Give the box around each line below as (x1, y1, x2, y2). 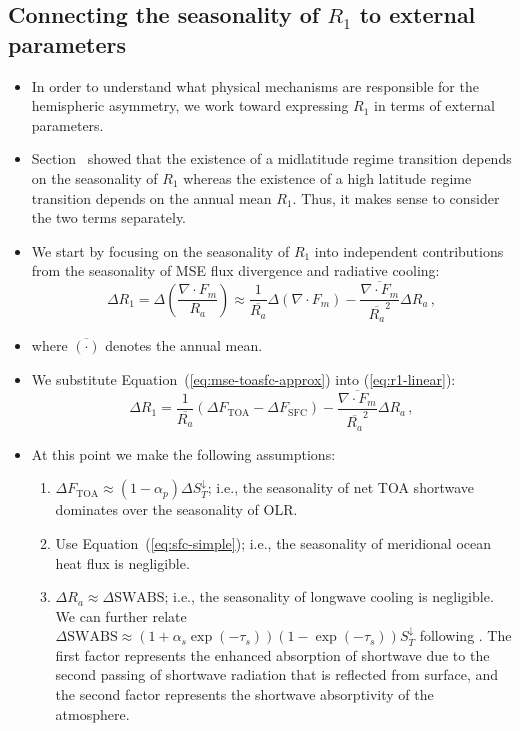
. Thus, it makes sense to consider (292, 187, 500, 208)
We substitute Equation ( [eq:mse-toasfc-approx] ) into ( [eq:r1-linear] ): (31, 368, 456, 389)
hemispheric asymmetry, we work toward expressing (31, 95, 349, 116)
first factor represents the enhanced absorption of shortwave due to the (55, 644, 490, 665)
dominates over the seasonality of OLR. (55, 499, 298, 520)
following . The (419, 625, 512, 646)
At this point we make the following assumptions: (31, 443, 336, 464)
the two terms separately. (31, 207, 187, 228)
